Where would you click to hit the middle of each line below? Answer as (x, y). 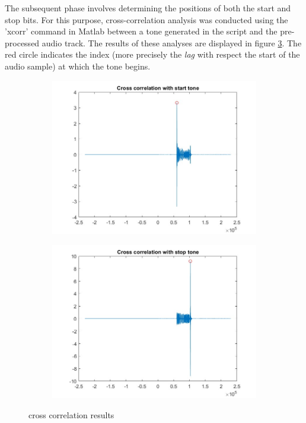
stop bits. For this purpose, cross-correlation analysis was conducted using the (146, 19)
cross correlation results (71, 414)
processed (22, 42)
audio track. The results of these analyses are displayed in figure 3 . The (172, 42)
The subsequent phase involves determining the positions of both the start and (148, 8)
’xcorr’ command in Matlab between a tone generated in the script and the (141, 31)
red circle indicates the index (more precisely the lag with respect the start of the (152, 54)
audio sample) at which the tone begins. (78, 66)
